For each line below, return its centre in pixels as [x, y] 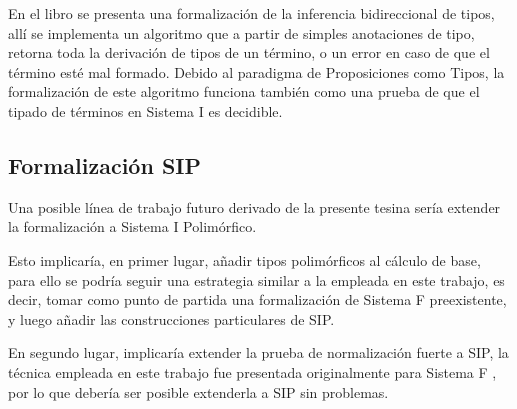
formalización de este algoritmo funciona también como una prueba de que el [244, 91]
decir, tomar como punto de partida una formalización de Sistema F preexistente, [257, 299]
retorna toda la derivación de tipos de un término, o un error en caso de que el [249, 52]
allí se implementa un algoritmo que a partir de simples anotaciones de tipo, [241, 32]
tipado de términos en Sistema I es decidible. [145, 110]
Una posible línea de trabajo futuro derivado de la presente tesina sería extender [254, 206]
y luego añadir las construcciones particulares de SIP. [171, 318]
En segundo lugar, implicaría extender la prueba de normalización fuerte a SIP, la [258, 352]
